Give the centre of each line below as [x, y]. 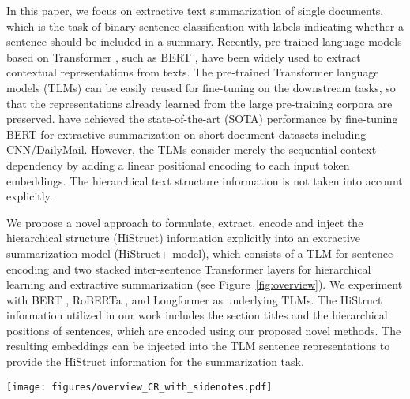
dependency [35, 164]
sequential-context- [334, 149]
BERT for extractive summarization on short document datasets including [186, 134]
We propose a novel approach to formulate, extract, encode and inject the [185, 222]
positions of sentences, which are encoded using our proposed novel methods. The [204, 330]
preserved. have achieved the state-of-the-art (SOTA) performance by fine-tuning [202, 119]
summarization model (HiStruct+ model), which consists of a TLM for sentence [200, 253]
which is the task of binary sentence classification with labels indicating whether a [205, 26]
